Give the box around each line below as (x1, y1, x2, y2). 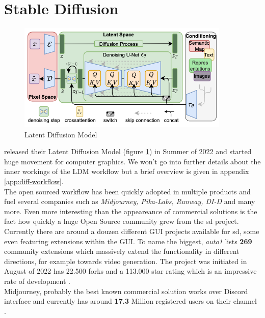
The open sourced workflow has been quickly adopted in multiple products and (4, 186, 251, 196)
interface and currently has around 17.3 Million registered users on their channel (4, 296, 257, 306)
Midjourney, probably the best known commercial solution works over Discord (4, 285, 248, 296)
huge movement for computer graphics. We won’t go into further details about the (4, 156, 261, 166)
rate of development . (4, 275, 70, 286)
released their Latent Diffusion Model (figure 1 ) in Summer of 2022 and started (4, 146, 252, 157)
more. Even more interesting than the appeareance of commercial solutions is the (4, 206, 257, 216)
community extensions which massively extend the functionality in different (4, 246, 240, 256)
